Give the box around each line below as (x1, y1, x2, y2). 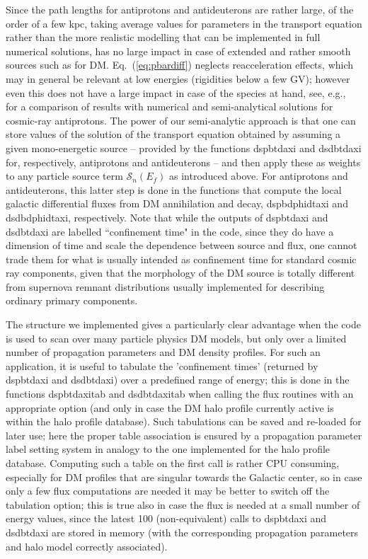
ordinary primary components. (6, 293, 138, 308)
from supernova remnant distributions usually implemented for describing (6, 279, 325, 294)
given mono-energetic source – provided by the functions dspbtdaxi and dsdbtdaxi (6, 140, 362, 155)
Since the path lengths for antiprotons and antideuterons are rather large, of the (6, 2, 354, 16)
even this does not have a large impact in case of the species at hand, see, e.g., (6, 85, 346, 100)
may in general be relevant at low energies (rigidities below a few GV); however (6, 71, 350, 86)
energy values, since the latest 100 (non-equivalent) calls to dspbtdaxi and (6, 511, 327, 526)
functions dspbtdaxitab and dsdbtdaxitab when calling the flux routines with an (6, 386, 354, 401)
